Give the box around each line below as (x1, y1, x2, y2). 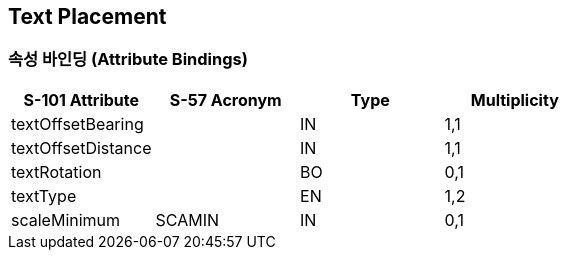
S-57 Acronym (169, 89, 282, 110)
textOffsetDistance (11, 137, 152, 158)
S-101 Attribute (23, 89, 140, 110)
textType (11, 185, 77, 206)
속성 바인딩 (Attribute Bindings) (8, 49, 248, 70)
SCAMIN (155, 209, 219, 230)
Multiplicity (470, 89, 559, 110)
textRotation (11, 161, 102, 182)
